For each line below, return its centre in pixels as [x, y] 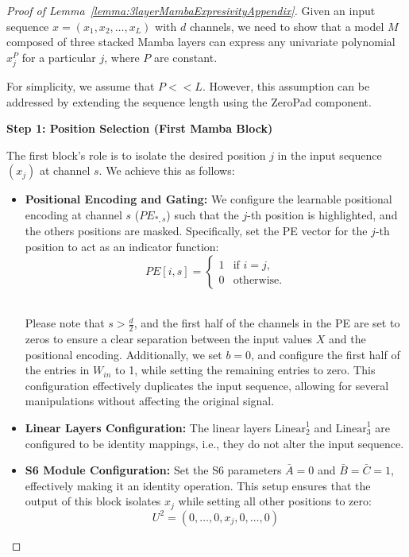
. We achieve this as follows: [167, 170]
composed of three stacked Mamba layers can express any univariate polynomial [201, 42]
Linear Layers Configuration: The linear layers [148, 427]
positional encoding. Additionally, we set [123, 354]
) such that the [203, 214]
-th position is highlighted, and [322, 214]
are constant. [185, 57]
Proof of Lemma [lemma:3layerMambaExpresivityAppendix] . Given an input [191, 10]
